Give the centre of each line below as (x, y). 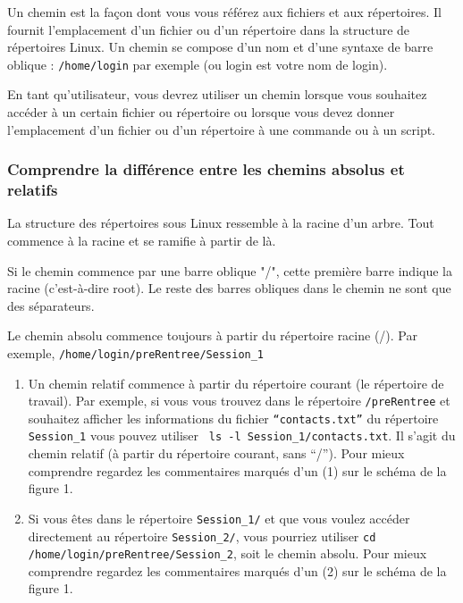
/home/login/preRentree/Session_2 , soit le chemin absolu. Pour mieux (227, 553)
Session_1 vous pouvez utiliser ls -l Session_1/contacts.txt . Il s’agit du (242, 435)
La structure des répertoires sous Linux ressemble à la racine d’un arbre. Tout (221, 223)
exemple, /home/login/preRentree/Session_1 (136, 352)
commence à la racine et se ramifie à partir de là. (142, 240)
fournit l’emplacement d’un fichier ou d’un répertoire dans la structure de (209, 29)
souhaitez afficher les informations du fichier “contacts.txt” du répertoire (233, 418)
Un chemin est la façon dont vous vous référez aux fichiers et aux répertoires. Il (224, 12)
